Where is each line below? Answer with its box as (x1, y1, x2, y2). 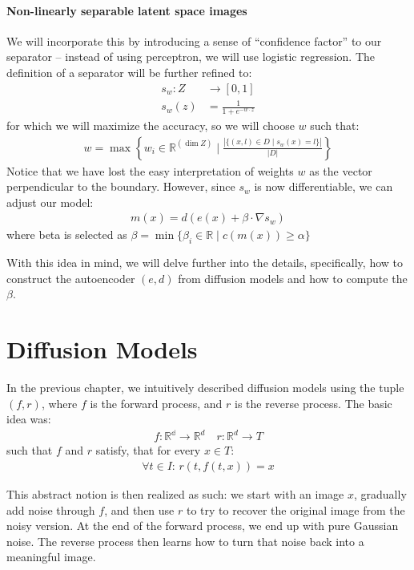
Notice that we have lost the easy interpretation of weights (6, 162, 294, 179)
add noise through (6, 501, 95, 518)
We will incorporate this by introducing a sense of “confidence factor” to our (6, 32, 382, 49)
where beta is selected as (6, 226, 127, 243)
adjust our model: (6, 193, 94, 210)
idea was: (6, 410, 51, 427)
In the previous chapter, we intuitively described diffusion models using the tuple (6, 379, 404, 396)
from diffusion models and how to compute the (178, 269, 408, 286)
